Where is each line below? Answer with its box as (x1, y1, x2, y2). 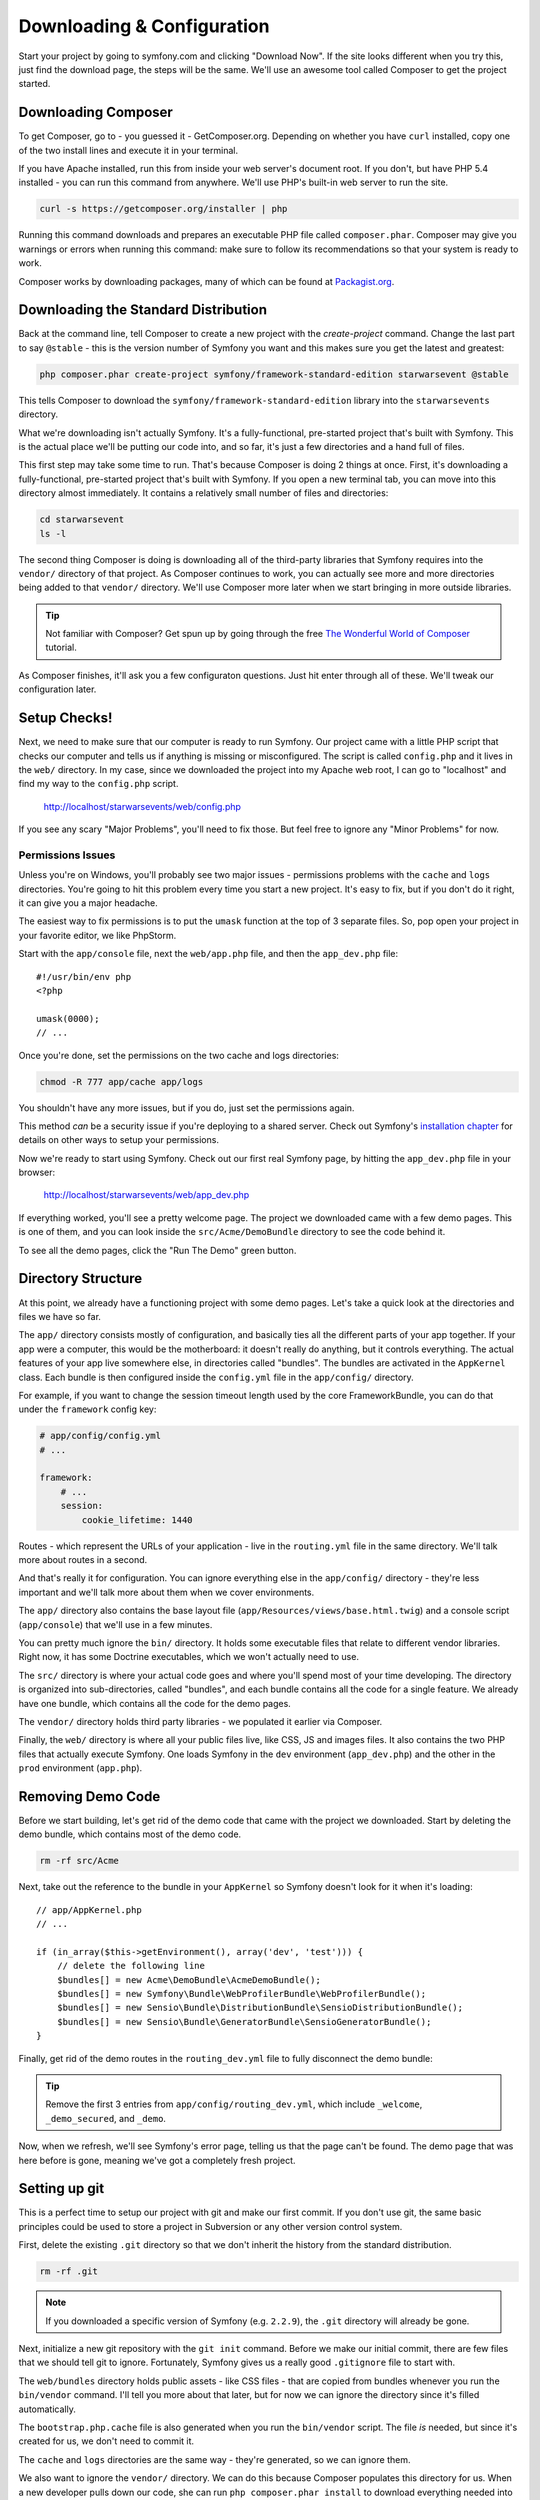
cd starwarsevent (39, 514, 125, 525)
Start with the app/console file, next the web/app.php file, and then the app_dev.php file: (18, 948, 399, 960)
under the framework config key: (18, 1403, 157, 1415)
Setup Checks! (18, 710, 113, 727)
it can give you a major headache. (18, 897, 159, 909)
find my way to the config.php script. (18, 778, 179, 790)
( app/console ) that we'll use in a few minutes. (18, 1618, 213, 1630)
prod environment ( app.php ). (18, 1762, 143, 1774)
